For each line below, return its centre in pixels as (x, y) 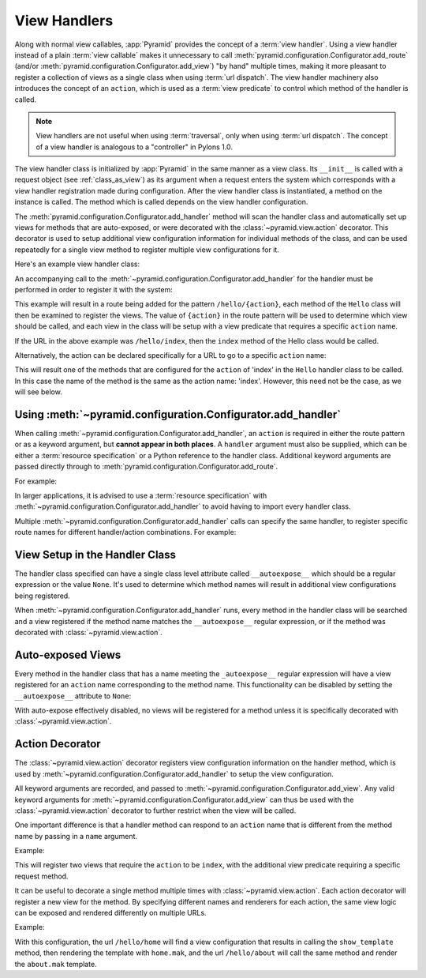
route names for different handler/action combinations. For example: (125, 532)
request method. (41, 876)
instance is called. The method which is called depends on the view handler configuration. (161, 202)
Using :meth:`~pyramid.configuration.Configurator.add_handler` (178, 414)
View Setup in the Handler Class (95, 554)
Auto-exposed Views (68, 655)
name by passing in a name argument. (76, 836)
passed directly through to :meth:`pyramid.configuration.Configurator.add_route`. (146, 467)
